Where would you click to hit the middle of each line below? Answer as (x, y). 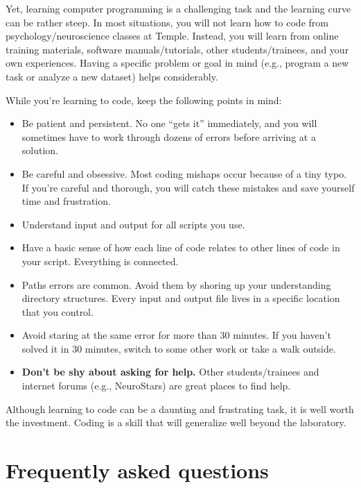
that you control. (58, 311)
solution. (40, 150)
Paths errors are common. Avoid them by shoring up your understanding (176, 284)
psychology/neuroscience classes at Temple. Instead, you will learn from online (172, 36)
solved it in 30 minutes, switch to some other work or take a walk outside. (179, 348)
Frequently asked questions (137, 470)
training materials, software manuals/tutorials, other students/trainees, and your (177, 49)
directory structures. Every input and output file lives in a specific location (181, 298)
